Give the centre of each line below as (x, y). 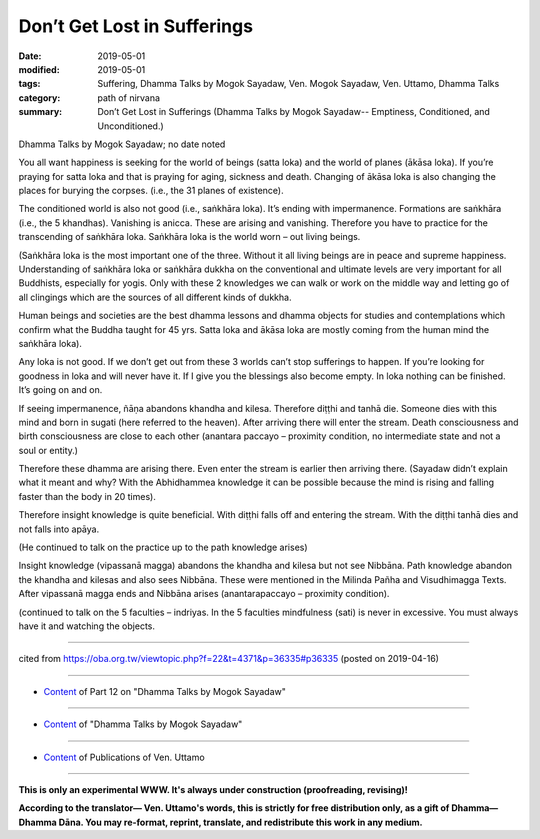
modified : (39, 69)
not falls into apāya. (59, 529)
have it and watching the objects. (86, 626)
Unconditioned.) (130, 126)
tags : (29, 84)
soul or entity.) (48, 450)
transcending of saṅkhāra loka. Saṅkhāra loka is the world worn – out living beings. (189, 237)
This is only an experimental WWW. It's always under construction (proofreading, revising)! (213, 789)
